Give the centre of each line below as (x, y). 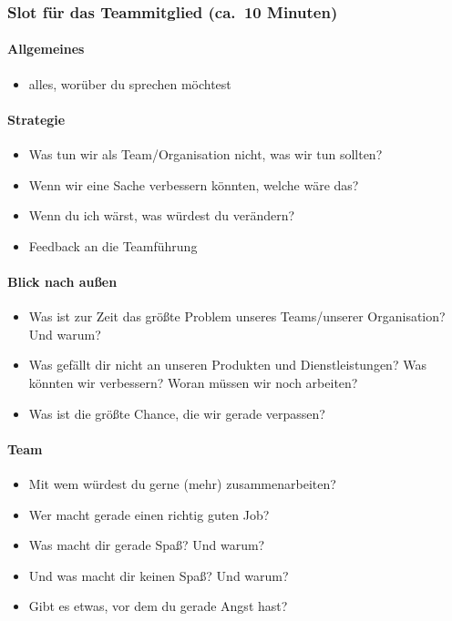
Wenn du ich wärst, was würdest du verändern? (162, 215)
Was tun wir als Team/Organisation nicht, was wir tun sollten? (205, 154)
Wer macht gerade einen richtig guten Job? (149, 514)
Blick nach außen (62, 281)
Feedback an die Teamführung (113, 245)
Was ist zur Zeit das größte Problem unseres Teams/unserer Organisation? (237, 316)
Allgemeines (46, 49)
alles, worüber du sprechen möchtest (130, 83)
